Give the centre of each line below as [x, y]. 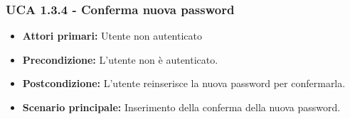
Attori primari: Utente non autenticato [112, 36]
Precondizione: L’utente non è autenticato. [120, 59]
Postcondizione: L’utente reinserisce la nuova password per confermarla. [184, 83]
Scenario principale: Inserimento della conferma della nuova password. [181, 107]
